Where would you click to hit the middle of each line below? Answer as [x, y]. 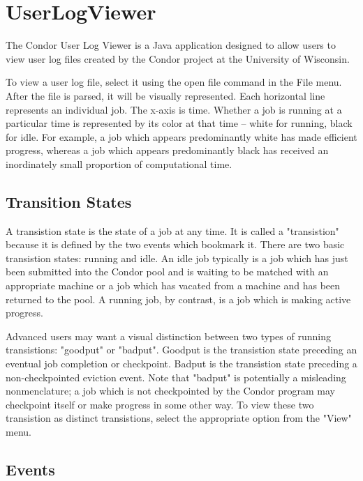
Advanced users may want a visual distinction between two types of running [168, 336]
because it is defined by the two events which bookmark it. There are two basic [175, 244]
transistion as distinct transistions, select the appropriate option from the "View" [179, 418]
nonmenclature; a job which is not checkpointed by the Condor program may [170, 391]
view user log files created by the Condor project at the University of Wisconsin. [178, 58]
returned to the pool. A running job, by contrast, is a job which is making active [178, 299]
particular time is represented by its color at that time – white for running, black [179, 123]
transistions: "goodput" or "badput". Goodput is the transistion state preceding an [181, 350]
